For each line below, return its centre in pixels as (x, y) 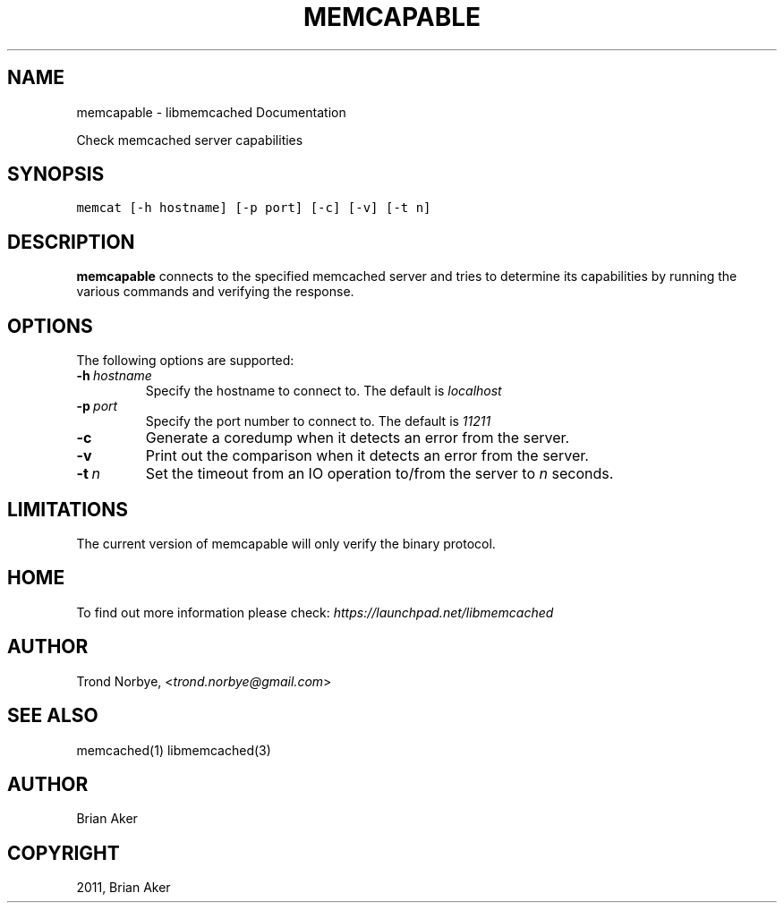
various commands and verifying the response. (215, 292)
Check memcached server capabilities (190, 140)
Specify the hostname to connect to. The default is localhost (324, 391)
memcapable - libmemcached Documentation (211, 112)
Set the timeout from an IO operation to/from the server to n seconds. (379, 474)
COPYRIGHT (64, 853)
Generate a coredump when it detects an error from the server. (358, 438)
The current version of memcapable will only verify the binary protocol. (286, 543)
